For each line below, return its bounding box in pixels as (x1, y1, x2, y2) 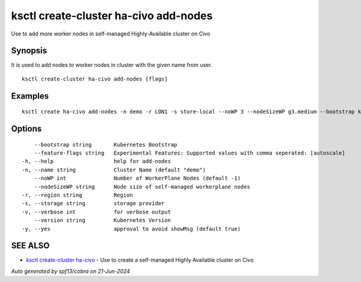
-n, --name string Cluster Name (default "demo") (22, 166, 206, 173)
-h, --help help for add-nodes (22, 158, 171, 165)
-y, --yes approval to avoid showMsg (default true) (22, 225, 241, 232)
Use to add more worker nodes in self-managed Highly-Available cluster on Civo (11, 30, 211, 37)
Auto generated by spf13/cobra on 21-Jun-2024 (11, 268, 131, 275)
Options (11, 124, 42, 134)
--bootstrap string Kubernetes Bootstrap (34, 141, 177, 148)
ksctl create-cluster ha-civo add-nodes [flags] (22, 75, 168, 82)
